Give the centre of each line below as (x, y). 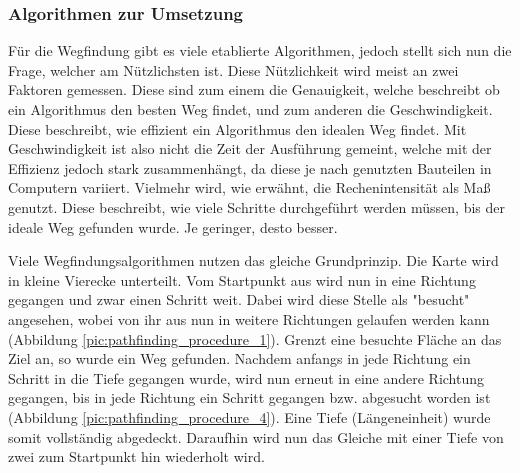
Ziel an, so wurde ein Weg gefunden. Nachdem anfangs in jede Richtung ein (239, 358)
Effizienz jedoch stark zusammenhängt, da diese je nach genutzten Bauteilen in (250, 167)
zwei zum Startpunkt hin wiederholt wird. (136, 456)
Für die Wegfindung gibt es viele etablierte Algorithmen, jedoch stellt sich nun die (260, 50)
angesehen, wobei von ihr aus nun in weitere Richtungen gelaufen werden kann (249, 318)
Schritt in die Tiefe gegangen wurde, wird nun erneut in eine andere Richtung (246, 377)
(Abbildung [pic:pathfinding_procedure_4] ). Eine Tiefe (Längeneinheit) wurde (249, 416)
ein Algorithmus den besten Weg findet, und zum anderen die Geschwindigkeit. (250, 109)
